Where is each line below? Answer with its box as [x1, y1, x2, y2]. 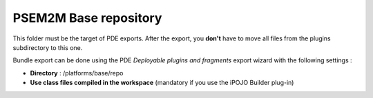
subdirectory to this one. [12, 43, 83, 51]
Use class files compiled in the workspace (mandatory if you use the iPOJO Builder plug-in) [30, 79, 294, 87]
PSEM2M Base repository [12, 10, 162, 25]
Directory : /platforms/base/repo [30, 69, 124, 77]
